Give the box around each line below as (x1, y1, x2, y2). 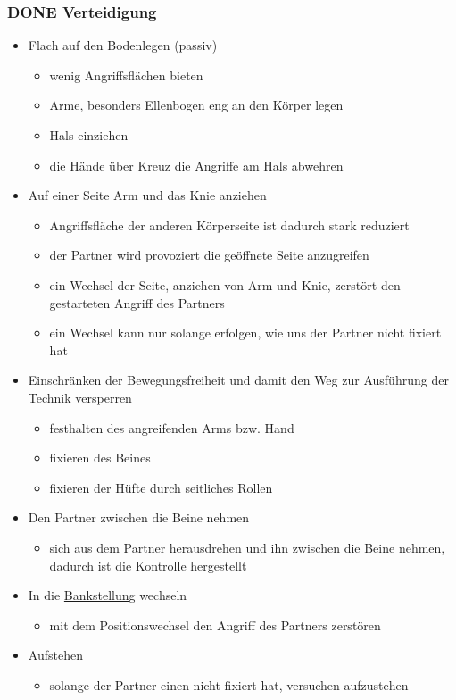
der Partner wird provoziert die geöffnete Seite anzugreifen (49, 246, 369, 264)
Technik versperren (28, 387, 132, 406)
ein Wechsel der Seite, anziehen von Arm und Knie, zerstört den (49, 275, 401, 294)
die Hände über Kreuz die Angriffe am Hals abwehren (49, 155, 344, 174)
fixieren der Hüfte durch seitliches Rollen (49, 478, 273, 496)
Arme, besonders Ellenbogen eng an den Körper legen (49, 96, 344, 114)
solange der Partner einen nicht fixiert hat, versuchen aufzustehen (49, 675, 409, 694)
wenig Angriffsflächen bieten (49, 65, 203, 84)
